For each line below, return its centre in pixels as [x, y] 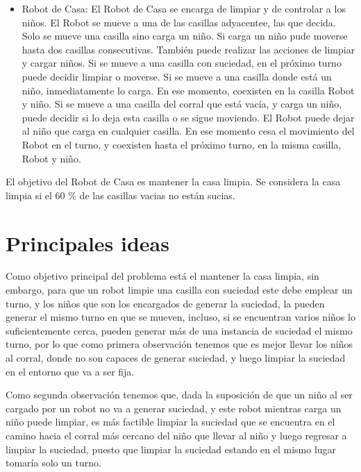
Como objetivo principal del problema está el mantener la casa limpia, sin [162, 276]
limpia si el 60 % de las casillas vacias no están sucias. [120, 195]
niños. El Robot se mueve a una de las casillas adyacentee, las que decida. [179, 22]
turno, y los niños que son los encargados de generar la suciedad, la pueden [165, 303]
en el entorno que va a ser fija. [70, 371]
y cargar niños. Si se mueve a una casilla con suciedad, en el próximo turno [182, 63]
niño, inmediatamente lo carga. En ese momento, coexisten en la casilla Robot [188, 90]
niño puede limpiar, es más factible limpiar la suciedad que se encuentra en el [170, 422]
